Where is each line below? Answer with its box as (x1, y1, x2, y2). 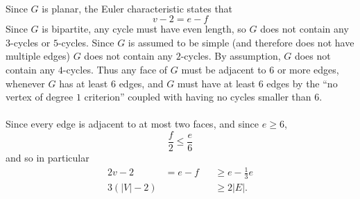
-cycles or (10, 35, 51, 49)
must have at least (177, 76, 255, 90)
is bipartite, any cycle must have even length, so (42, 21, 246, 36)
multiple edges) (6, 49, 71, 63)
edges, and (119, 76, 164, 90)
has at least (59, 76, 108, 90)
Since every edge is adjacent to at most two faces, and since (6, 116, 259, 131)
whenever (6, 76, 45, 90)
